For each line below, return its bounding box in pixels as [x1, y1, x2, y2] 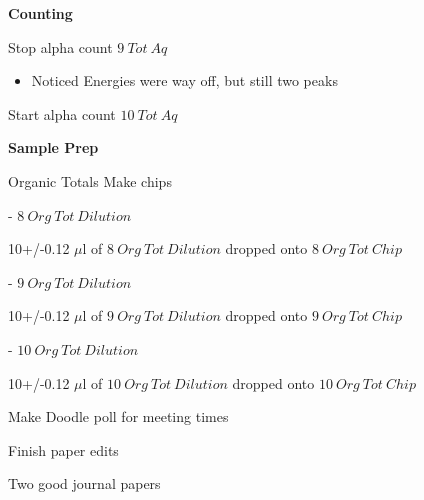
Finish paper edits [8, 439, 119, 460]
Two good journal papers [8, 473, 161, 494]
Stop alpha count [8, 36, 113, 57]
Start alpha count [8, 103, 116, 124]
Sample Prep [8, 137, 99, 158]
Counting [8, 3, 73, 23]
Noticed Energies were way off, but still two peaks [31, 70, 338, 91]
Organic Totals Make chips [8, 170, 172, 191]
